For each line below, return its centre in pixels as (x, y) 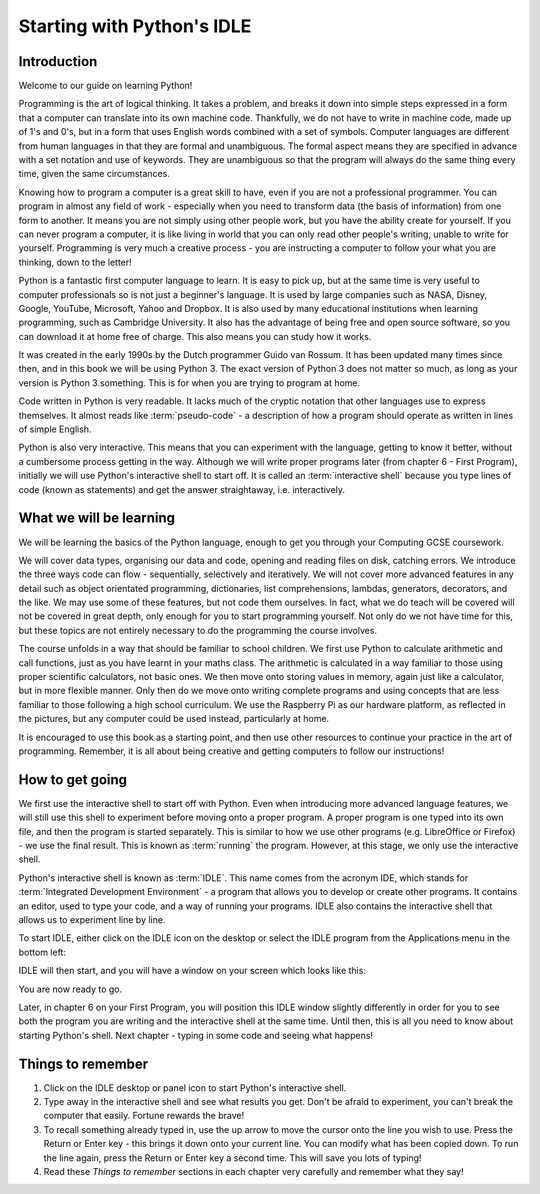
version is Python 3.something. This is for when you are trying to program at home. (189, 382)
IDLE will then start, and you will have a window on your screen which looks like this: (192, 971)
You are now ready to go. (70, 989)
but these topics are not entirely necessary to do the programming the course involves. (198, 630)
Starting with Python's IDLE (135, 26)
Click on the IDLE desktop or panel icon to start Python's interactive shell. (195, 1087)
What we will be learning (96, 518)
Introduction (58, 61)
